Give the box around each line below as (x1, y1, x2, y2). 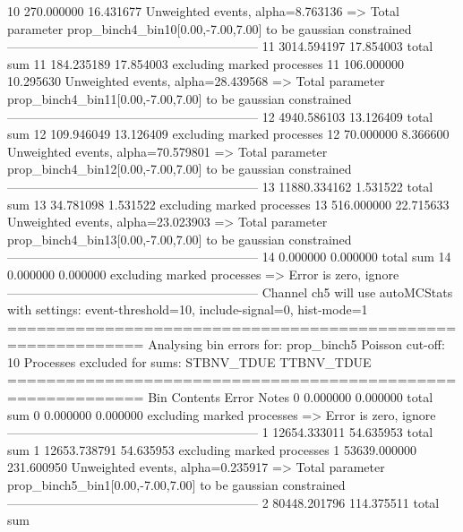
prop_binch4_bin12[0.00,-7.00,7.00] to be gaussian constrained (7, 159, 352, 178)
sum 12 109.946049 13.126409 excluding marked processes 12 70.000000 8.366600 (7, 124, 450, 143)
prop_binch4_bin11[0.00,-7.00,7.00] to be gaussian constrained (7, 89, 352, 107)
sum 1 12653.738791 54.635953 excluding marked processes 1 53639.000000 (7, 440, 416, 459)
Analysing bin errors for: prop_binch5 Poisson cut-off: (148, 335, 445, 354)
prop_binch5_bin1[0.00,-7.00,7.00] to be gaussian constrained (7, 476, 346, 494)
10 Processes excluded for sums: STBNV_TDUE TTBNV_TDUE (7, 352, 372, 371)
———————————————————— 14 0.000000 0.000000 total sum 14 (7, 247, 451, 266)
